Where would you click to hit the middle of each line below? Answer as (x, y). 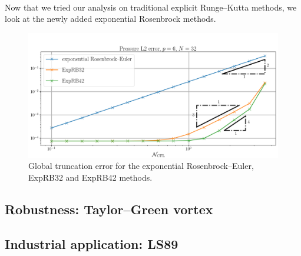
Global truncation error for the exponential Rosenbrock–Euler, (141, 166)
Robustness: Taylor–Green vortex (109, 209)
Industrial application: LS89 (92, 243)
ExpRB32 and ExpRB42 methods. (90, 177)
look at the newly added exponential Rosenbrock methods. (110, 19)
